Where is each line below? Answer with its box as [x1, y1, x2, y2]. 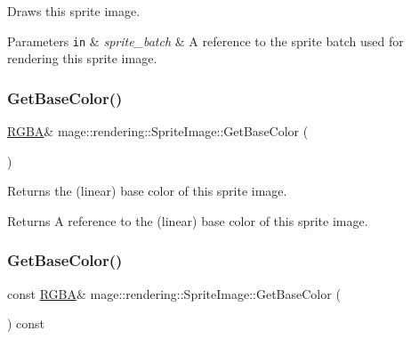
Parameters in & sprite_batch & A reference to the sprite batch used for [7, 31, 404, 50]
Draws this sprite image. [7, 2, 141, 20]
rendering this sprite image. [7, 49, 157, 68]
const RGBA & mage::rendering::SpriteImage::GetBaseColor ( [7, 284, 341, 303]
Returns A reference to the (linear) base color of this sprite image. [7, 211, 368, 230]
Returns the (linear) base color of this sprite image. [7, 182, 287, 200]
